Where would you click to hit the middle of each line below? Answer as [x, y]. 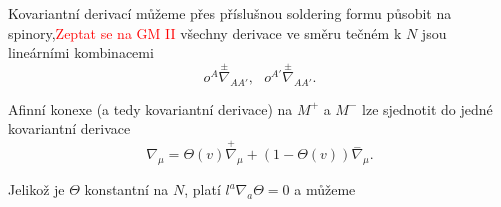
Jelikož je [36, 189]
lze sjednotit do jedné [427, 108]
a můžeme [325, 189]
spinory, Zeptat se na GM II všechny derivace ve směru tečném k [205, 32]
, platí [202, 189]
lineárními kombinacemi [81, 52]
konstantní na [126, 189]
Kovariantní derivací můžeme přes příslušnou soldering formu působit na [230, 13]
